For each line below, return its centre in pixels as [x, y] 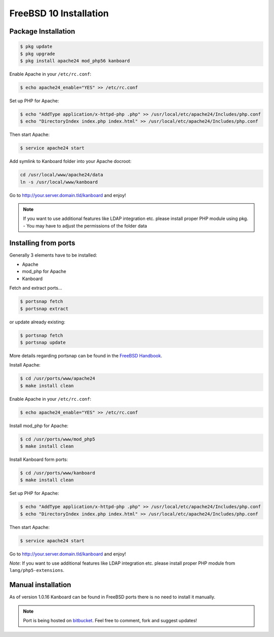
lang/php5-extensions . [37, 570]
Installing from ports [42, 243]
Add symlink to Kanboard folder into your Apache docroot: [71, 161]
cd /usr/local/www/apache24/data [62, 175]
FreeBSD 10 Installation [59, 13]
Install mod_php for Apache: [39, 426]
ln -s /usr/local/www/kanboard [59, 182]
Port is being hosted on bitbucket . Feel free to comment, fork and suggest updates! [110, 621]
